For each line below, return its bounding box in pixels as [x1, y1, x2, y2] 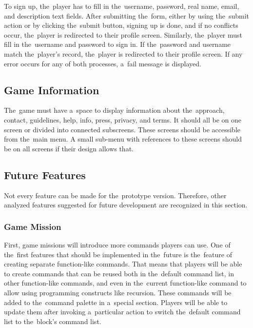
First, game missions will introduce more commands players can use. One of [4, 239, 231, 249]
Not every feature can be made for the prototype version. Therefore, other [4, 190, 227, 200]
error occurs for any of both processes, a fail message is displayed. [4, 58, 201, 68]
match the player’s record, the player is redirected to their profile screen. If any [4, 48, 243, 59]
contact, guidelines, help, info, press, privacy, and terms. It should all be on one [4, 114, 242, 124]
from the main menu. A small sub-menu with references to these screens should [4, 134, 242, 144]
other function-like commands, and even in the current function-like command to [4, 278, 247, 288]
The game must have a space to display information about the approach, [4, 105, 225, 115]
